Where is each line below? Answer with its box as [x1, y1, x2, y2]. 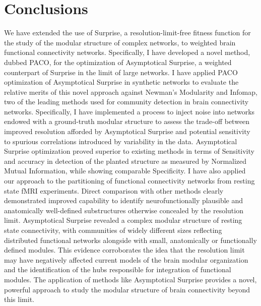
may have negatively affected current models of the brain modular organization [4, 254, 248, 265]
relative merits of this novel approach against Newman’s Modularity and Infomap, [4, 86, 257, 97]
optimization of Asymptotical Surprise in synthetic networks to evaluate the [4, 77, 239, 87]
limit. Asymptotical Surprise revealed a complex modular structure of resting [4, 215, 242, 225]
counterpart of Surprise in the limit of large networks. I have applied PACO [4, 67, 238, 77]
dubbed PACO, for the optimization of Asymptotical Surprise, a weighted [4, 56, 232, 67]
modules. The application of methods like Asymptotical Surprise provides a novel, [4, 274, 257, 284]
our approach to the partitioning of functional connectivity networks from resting [4, 175, 255, 186]
